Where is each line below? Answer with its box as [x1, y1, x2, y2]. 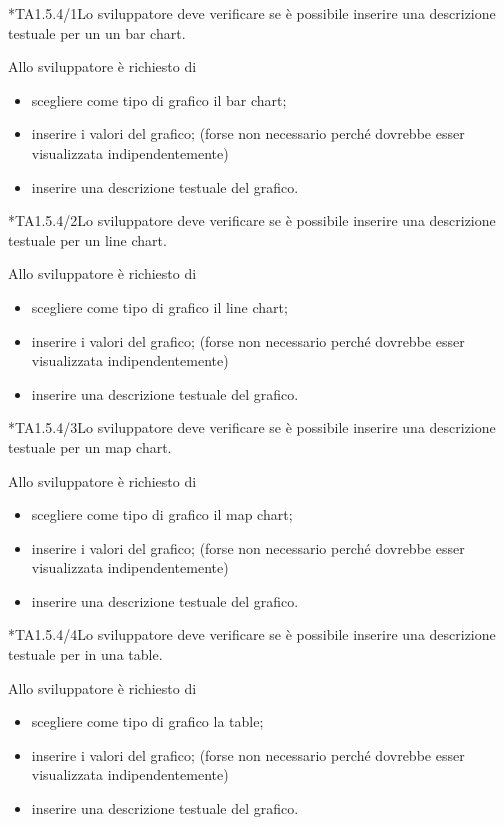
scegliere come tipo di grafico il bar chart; [31, 89, 287, 110]
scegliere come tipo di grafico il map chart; [31, 504, 293, 525]
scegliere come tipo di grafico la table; [31, 711, 264, 732]
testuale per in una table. [8, 644, 163, 665]
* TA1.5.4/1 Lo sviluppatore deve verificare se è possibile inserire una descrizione [8, 3, 496, 23]
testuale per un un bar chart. [8, 22, 186, 43]
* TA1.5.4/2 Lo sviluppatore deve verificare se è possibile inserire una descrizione [8, 210, 496, 231]
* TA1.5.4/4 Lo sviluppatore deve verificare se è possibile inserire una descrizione [8, 624, 496, 645]
